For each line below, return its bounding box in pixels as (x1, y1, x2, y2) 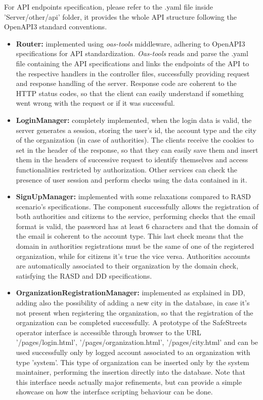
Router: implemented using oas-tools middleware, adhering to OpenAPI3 (16, 38, 245, 49)
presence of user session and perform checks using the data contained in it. (16, 174, 247, 185)
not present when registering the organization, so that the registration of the (16, 307, 253, 318)
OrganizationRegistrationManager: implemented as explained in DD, (16, 287, 245, 298)
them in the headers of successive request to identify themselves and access (16, 154, 248, 165)
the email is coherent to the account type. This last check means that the (16, 231, 243, 241)
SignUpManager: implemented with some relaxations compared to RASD (16, 191, 251, 202)
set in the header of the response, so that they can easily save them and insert (16, 144, 258, 155)
